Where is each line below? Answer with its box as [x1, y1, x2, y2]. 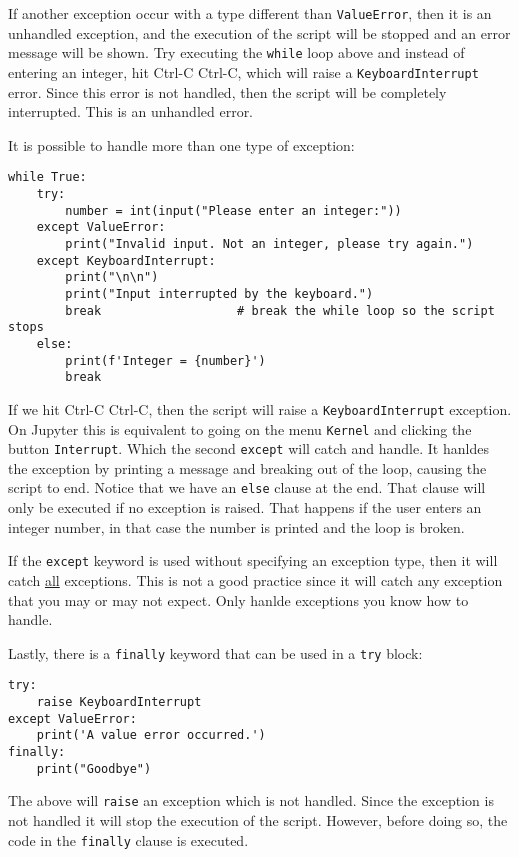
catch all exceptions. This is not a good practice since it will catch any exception [8, 569, 503, 590]
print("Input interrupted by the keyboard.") [65, 286, 374, 301]
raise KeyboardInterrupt [36, 695, 202, 710]
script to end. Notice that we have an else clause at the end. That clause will [8, 477, 486, 498]
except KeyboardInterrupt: [36, 253, 216, 268]
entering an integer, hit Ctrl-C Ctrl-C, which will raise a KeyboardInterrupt [8, 61, 479, 82]
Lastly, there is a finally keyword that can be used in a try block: [8, 642, 423, 663]
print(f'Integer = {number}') [65, 353, 266, 368]
